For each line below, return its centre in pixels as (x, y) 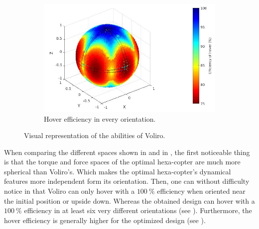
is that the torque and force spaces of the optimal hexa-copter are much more (122, 162)
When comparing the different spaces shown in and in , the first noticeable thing (127, 152)
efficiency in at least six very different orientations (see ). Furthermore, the (138, 210)
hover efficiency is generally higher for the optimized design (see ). (105, 220)
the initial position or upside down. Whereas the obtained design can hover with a (129, 200)
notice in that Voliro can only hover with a (69, 191)
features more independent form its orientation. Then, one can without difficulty (127, 181)
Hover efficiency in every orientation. (100, 118)
